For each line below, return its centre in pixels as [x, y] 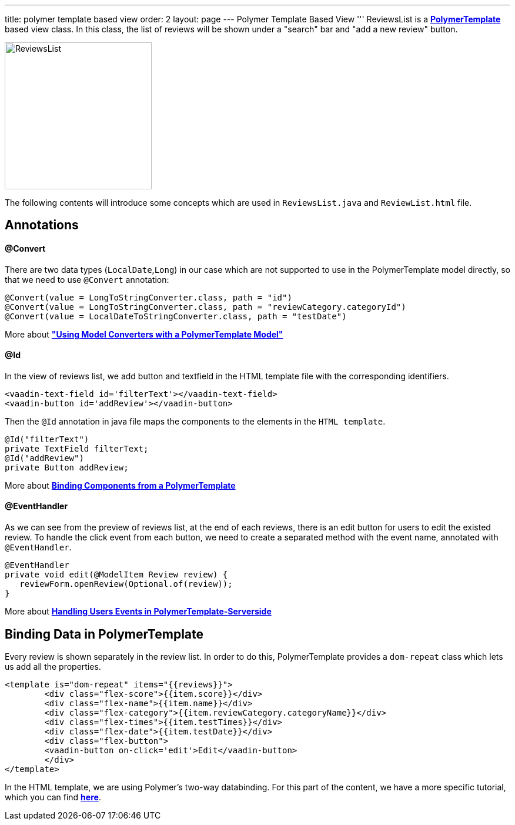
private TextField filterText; [77, 448]
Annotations [42, 225]
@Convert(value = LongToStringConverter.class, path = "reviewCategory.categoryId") [205, 307]
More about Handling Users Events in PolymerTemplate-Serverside [138, 612]
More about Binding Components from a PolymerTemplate [120, 485]
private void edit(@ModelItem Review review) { [116, 575]
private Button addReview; [67, 467]
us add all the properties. [53, 666]
